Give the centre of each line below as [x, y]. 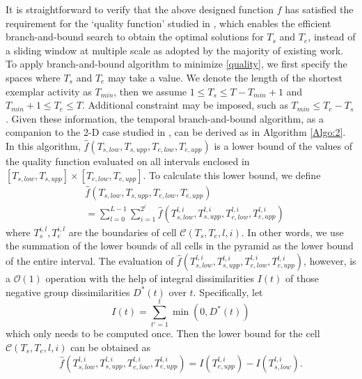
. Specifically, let [228, 292]
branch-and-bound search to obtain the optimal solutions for [135, 37]
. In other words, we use [292, 232]
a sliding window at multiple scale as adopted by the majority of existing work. [174, 50]
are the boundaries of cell [123, 232]
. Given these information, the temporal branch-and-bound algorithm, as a [165, 118]
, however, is [330, 261]
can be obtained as [110, 347]
